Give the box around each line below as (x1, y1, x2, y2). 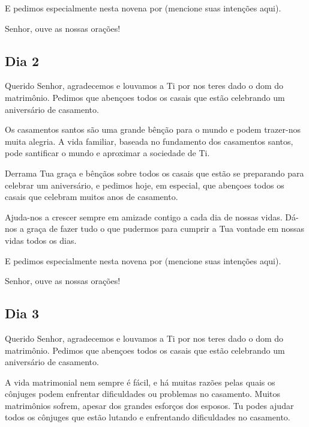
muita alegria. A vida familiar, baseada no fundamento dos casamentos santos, (5, 135, 293, 147)
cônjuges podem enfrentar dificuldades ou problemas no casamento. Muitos (5, 387, 281, 400)
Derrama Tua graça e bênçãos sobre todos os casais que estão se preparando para (5, 166, 304, 179)
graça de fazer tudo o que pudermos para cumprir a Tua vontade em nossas (26, 222, 305, 235)
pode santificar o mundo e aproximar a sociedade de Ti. (5, 147, 210, 159)
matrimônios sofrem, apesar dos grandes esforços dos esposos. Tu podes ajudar (5, 399, 294, 411)
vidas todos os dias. (5, 234, 77, 246)
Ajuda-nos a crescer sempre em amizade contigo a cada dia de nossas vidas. (5, 210, 283, 223)
